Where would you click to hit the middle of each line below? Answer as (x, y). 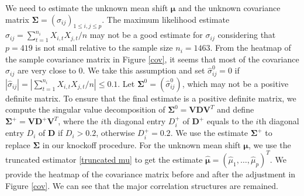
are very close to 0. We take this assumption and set (111, 70)
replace (18, 144)
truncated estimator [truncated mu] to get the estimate (104, 159)
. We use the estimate (209, 133)
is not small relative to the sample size (104, 48)
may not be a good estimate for (146, 35)
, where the (78, 121)
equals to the (230, 121)
